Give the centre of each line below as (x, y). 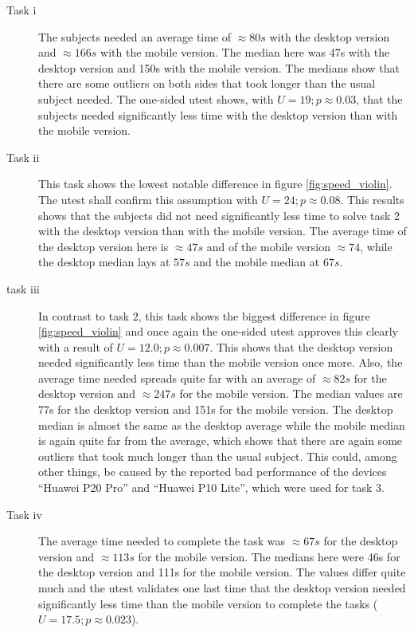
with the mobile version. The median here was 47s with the (245, 52)
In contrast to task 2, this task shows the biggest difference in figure (204, 315)
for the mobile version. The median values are (291, 393)
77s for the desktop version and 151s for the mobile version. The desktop (216, 409)
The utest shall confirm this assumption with (148, 199)
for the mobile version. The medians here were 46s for (269, 556)
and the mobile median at (257, 262)
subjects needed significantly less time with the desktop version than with (218, 114)
